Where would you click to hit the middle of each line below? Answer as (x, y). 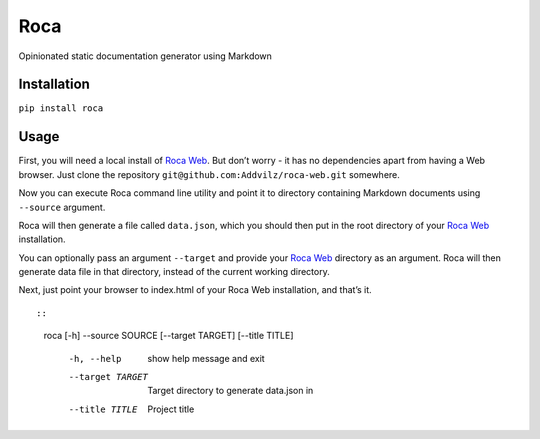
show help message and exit (206, 358)
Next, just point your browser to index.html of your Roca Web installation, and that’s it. (195, 290)
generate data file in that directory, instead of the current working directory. (174, 272)
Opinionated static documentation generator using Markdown (145, 56)
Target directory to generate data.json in (230, 391)
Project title (171, 409)
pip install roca (61, 108)
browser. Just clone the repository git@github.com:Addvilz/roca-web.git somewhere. (209, 174)
